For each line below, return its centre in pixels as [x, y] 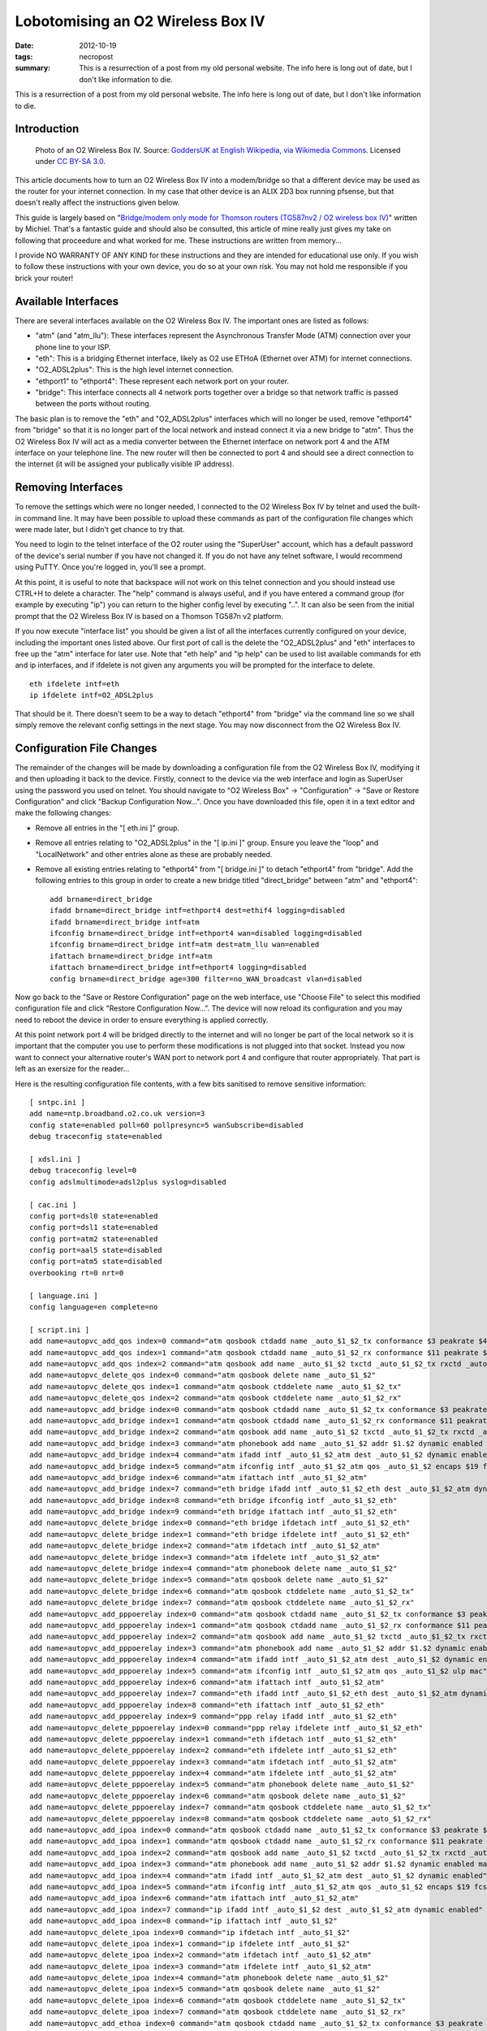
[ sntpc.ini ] [57, 1102]
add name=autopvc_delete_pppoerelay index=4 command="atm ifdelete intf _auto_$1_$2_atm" [213, 1773]
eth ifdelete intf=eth [75, 684]
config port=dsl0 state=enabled [94, 1216]
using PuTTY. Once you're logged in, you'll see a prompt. [110, 567]
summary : [33, 68]
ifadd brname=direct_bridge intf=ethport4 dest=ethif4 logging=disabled [197, 911]
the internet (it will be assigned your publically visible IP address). [125, 464]
